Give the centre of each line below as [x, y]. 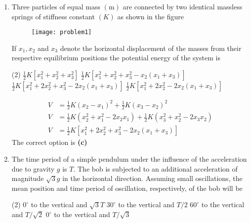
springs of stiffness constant [53, 16]
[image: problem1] [62, 32]
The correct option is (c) [49, 142]
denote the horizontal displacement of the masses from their [151, 48]
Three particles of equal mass [56, 6]
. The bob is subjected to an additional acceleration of [155, 168]
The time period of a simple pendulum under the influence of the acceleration [129, 159]
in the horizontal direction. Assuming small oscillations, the [152, 178]
